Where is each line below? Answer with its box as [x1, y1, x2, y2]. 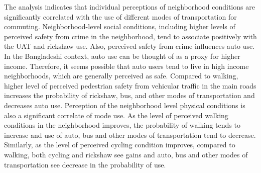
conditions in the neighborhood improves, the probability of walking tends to [4, 120, 240, 130]
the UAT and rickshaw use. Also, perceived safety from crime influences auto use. [4, 41, 255, 51]
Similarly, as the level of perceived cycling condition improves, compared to [4, 139, 235, 150]
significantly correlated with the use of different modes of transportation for [4, 11, 237, 22]
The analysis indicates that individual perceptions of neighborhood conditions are [4, 2, 255, 12]
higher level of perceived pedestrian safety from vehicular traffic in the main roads [4, 80, 256, 91]
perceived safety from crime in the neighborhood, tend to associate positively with [4, 31, 257, 41]
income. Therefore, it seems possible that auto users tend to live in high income [4, 60, 249, 71]
